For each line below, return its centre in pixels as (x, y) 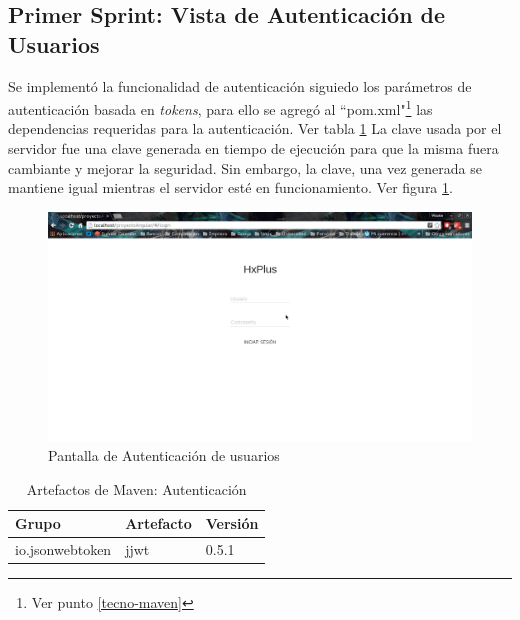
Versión (232, 523)
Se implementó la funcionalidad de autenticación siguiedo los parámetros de (240, 85)
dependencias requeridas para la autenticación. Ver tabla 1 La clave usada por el (255, 128)
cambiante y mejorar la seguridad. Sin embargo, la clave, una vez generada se (245, 167)
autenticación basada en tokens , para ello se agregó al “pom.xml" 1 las (220, 107)
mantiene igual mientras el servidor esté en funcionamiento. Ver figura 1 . (230, 187)
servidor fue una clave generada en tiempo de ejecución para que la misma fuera (253, 148)
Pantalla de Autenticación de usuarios (164, 455)
